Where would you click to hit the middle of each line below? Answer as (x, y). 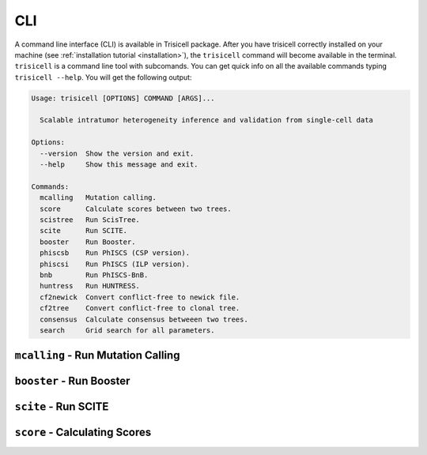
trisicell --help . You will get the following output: (104, 77)
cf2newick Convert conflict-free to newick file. (140, 297)
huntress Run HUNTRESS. (90, 286)
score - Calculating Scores (83, 432)
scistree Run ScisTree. (90, 220)
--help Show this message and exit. (119, 165)
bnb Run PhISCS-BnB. (94, 275)
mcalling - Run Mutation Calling (97, 355)
